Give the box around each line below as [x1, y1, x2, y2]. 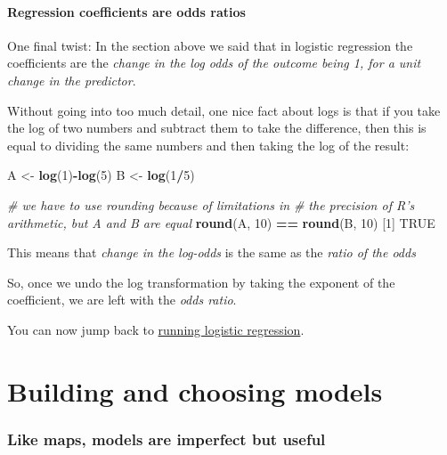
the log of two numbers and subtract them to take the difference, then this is [7, 118, 427, 137]
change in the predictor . [7, 70, 136, 89]
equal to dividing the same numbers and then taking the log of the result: [7, 135, 410, 154]
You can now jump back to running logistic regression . [7, 320, 305, 338]
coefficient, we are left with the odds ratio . [7, 290, 237, 309]
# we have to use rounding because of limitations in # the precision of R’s [7, 195, 415, 214]
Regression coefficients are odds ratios [7, 2, 246, 20]
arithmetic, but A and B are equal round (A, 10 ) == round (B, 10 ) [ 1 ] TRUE [7, 213, 435, 232]
